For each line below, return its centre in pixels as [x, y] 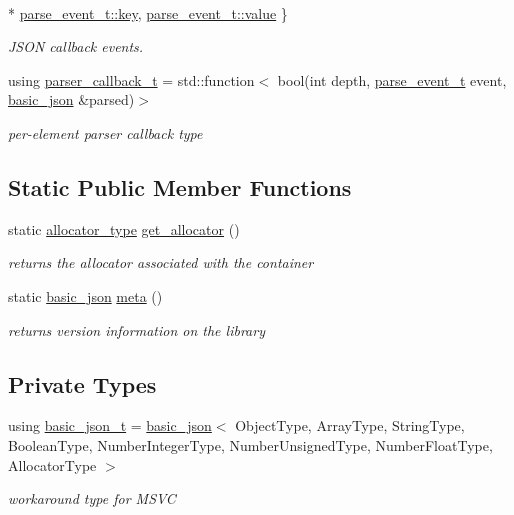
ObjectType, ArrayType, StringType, [350, 425]
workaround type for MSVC [92, 498]
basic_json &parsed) [71, 99]
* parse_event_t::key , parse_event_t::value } [148, 12]
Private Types [82, 383]
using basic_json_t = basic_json [110, 425]
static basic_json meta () [85, 295]
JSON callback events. [76, 46]
